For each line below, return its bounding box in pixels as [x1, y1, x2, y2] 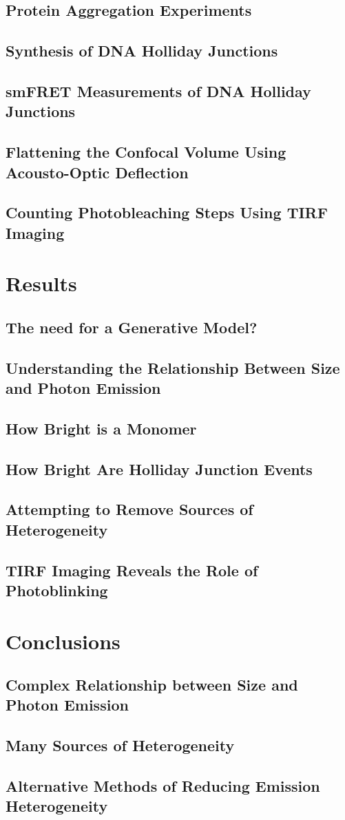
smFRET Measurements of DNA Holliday [6, 80, 311, 101]
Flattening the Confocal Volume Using [6, 141, 286, 162]
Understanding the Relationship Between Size [6, 357, 340, 378]
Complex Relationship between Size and [6, 674, 298, 695]
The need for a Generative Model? [6, 316, 258, 337]
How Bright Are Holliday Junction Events [6, 458, 313, 479]
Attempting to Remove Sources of [6, 498, 253, 520]
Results [6, 269, 77, 297]
